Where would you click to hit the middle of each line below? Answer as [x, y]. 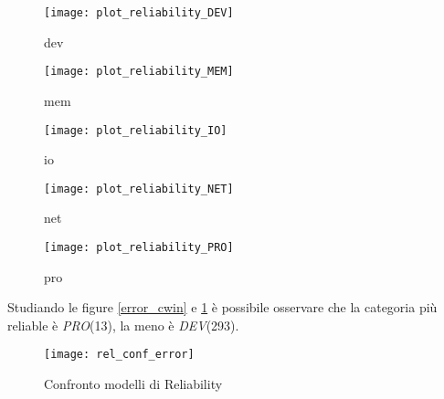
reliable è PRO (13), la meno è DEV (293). [123, 325]
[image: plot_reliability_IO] [136, 130]
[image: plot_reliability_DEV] [139, 13]
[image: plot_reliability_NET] [139, 189]
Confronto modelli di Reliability [133, 384]
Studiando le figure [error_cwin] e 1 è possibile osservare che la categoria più [222, 307]
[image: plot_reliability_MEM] [139, 72]
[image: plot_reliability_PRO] [139, 247]
